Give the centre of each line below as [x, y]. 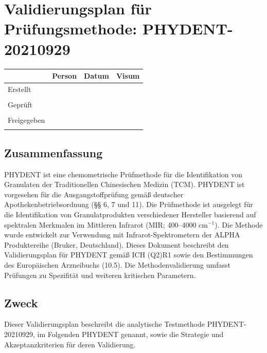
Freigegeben [26, 120]
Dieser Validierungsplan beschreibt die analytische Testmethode [104, 324]
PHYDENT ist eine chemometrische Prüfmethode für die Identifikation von [123, 174]
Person [65, 76]
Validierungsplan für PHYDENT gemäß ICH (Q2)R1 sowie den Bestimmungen [129, 255]
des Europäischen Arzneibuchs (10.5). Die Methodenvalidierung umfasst [117, 264]
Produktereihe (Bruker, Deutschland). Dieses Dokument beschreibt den [117, 244]
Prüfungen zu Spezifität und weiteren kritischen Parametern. [100, 275]
